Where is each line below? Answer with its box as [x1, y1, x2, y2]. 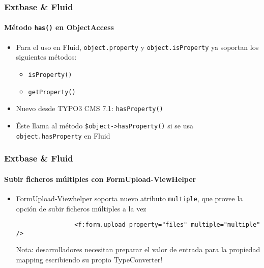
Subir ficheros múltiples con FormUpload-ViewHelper [4, 173, 196, 184]
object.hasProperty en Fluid [16, 130, 110, 141]
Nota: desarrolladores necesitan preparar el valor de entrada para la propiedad [16, 244, 260, 255]
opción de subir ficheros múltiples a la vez [16, 203, 146, 213]
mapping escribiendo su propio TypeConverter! [16, 254, 163, 265]
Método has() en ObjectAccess [4, 22, 114, 33]
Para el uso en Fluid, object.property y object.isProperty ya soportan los [16, 41, 259, 52]
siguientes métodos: [16, 51, 77, 62]
